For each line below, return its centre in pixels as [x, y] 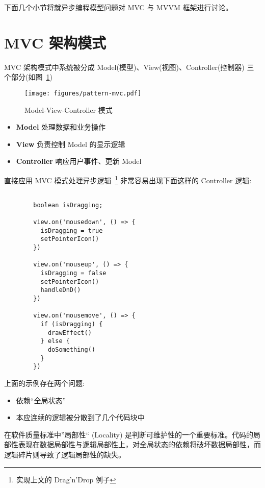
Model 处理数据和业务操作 [61, 127]
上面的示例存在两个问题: [44, 383]
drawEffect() [70, 333]
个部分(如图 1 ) [28, 77]
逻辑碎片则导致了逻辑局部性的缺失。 [65, 454]
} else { [55, 341]
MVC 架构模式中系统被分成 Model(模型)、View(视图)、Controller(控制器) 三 [129, 67]
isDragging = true [72, 230]
